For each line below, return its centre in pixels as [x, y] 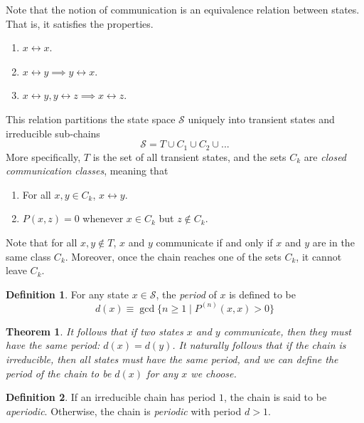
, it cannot [319, 256]
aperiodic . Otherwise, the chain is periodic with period [124, 411]
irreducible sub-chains [53, 133]
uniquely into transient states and [261, 119]
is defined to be [262, 294]
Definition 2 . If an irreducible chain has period [111, 397]
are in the [333, 242]
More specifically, [43, 156]
